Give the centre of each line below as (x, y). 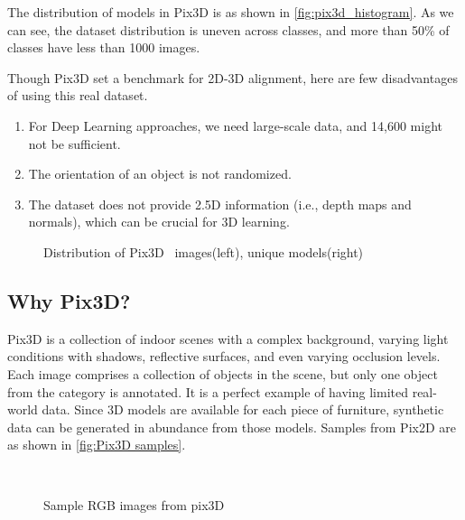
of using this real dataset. (78, 95)
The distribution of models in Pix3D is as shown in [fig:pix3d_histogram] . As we (231, 12)
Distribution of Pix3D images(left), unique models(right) (204, 251)
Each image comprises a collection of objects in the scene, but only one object (223, 373)
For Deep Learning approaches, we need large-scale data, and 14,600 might (236, 125)
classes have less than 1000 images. (104, 47)
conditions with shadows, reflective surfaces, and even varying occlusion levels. (224, 356)
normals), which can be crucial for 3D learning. (159, 222)
